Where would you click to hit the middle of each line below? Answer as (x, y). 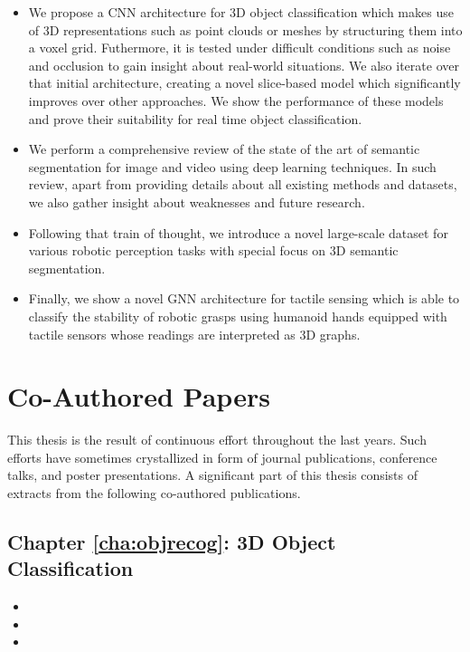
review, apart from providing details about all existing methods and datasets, (243, 184)
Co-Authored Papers (139, 396)
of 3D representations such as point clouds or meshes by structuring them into (245, 29)
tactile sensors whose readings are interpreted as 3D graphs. (194, 334)
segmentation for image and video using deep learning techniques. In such (232, 166)
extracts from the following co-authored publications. (154, 493)
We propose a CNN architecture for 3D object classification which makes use (241, 12)
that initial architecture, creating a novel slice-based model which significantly (244, 83)
